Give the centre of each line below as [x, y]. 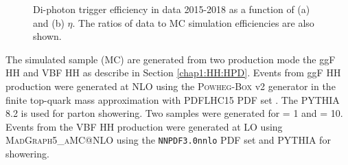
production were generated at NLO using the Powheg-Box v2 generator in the [171, 86]
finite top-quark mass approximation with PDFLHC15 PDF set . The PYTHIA [173, 99]
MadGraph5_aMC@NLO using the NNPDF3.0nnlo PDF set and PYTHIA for [168, 140]
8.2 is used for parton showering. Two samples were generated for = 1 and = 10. [174, 113]
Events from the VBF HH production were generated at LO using [144, 126]
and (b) [49, 22]
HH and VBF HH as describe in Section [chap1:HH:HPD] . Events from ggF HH [173, 73]
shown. [47, 36]
